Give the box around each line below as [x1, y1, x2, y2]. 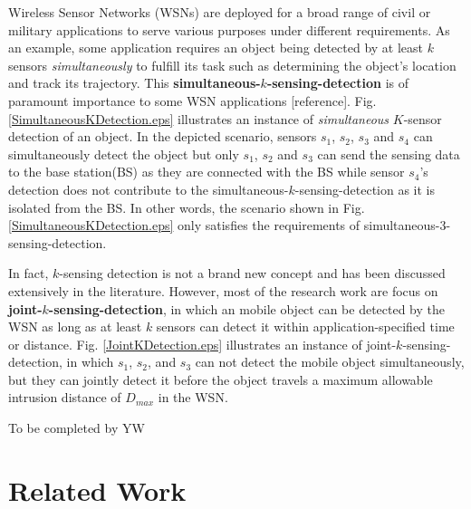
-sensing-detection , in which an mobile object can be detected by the [48, 299, 446, 318]
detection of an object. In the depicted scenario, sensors [8, 127, 317, 146]
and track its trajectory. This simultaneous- [8, 73, 261, 92]
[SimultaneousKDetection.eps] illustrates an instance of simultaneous [8, 109, 389, 128]
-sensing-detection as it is [294, 179, 436, 198]
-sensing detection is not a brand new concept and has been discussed [59, 264, 446, 283]
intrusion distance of [8, 388, 121, 407]
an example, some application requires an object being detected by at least [8, 38, 424, 57]
